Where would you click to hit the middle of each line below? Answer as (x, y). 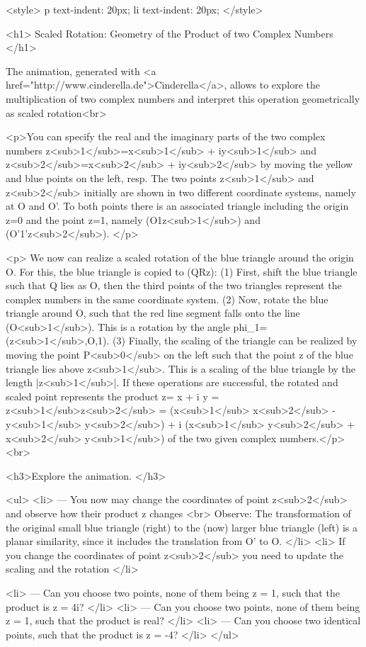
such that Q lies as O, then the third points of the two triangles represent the (174, 285)
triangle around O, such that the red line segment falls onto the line (153, 313)
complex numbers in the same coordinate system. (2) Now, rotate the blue (167, 299)
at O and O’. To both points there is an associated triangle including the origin (177, 206)
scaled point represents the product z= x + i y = (113, 396)
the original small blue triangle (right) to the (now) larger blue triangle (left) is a (182, 527)
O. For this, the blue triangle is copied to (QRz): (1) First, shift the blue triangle (182, 271)
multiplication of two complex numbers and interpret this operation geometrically (183, 98)
